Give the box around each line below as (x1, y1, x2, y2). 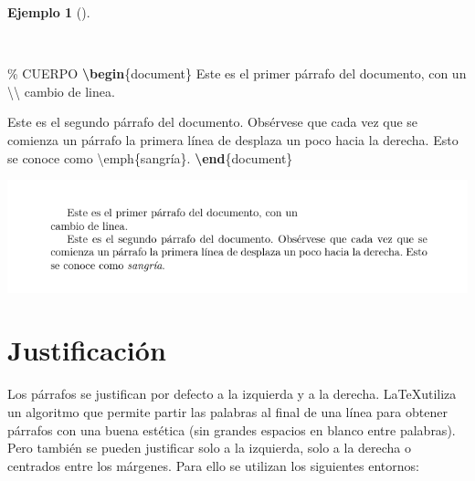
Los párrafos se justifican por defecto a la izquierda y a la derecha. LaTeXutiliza (7, 384, 457, 403)
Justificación (7, 331, 166, 369)
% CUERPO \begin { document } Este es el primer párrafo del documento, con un (7, 64, 467, 83)
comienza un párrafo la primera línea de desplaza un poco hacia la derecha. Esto (7, 130, 459, 149)
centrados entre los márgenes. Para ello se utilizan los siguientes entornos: (7, 455, 419, 475)
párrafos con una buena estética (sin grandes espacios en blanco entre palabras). (7, 420, 456, 439)
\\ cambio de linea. (7, 81, 115, 100)
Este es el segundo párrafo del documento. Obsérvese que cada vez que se (7, 112, 418, 131)
